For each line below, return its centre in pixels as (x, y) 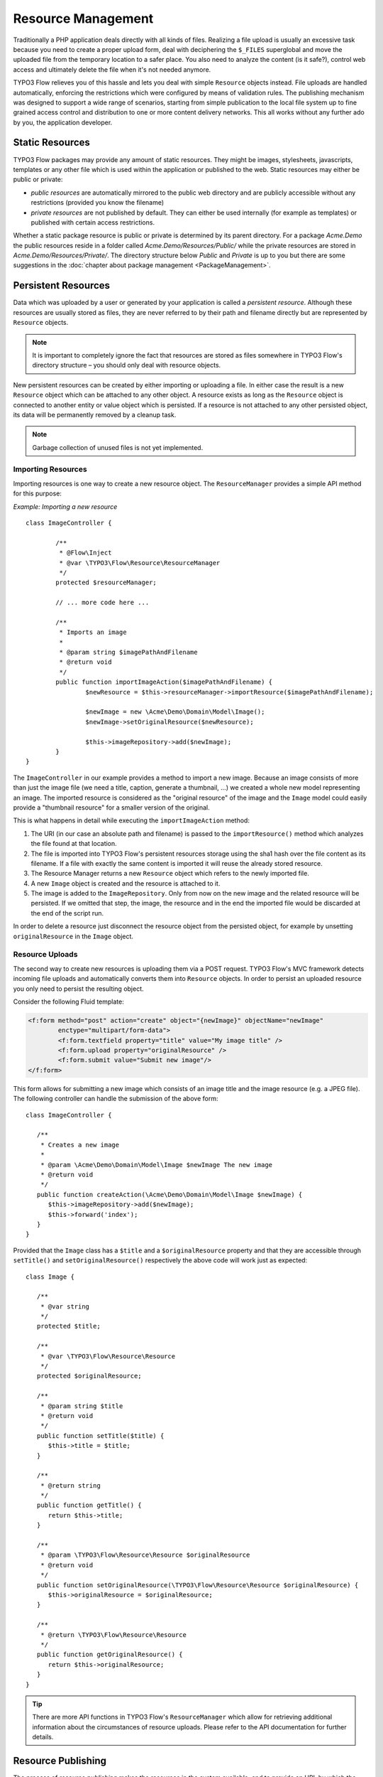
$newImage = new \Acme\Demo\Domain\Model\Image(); (175, 712)
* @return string (70, 1485)
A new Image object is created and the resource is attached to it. (126, 883)
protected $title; (68, 1326)
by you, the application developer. (63, 122)
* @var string (65, 1306)
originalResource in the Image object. (73, 936)
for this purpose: (37, 493)
